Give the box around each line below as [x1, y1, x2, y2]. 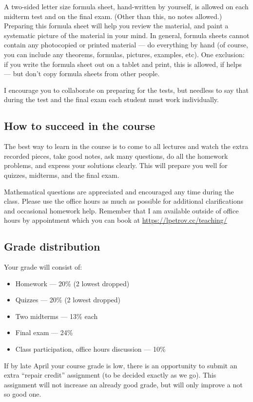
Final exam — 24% [15, 327, 73, 338]
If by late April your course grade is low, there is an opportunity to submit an [4, 360, 237, 370]
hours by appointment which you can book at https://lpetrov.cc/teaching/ [4, 215, 227, 225]
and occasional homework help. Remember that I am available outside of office [4, 205, 239, 215]
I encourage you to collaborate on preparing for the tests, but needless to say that [4, 85, 249, 95]
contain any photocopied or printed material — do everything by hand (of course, [4, 40, 248, 50]
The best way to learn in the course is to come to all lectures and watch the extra [4, 141, 248, 151]
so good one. [4, 389, 41, 399]
